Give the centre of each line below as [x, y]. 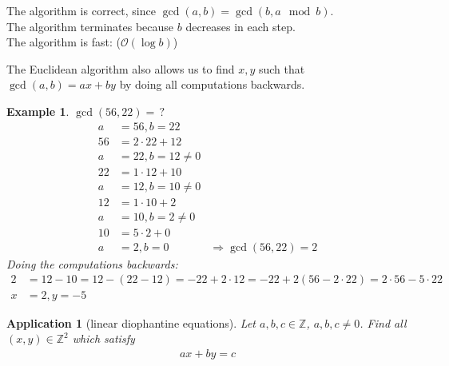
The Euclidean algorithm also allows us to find [121, 68]
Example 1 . [38, 111]
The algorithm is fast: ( [64, 42]
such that [282, 68]
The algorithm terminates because [90, 26]
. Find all [383, 322]
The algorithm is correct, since [81, 10]
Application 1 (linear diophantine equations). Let [131, 322]
